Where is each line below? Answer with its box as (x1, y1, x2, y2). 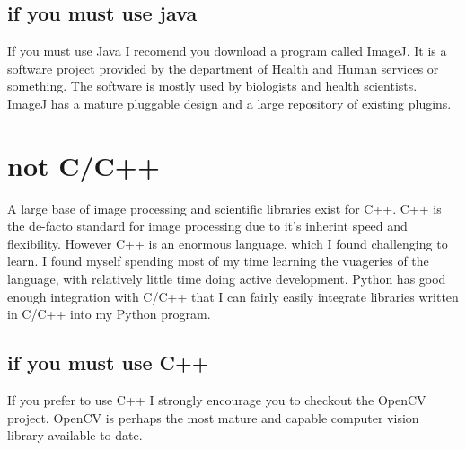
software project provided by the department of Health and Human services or (7, 58, 439, 77)
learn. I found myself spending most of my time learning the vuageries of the (7, 251, 429, 270)
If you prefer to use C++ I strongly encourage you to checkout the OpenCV (7, 391, 426, 410)
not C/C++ (7, 146, 160, 183)
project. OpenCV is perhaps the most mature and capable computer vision (7, 408, 419, 427)
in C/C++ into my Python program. (7, 304, 211, 323)
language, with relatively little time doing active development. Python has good (7, 269, 446, 288)
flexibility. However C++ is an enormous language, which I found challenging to (7, 234, 448, 252)
